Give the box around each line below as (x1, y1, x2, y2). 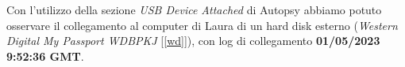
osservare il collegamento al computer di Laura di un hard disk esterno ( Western (6, 17, 398, 33)
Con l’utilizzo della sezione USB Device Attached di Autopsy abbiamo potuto (6, 2, 382, 17)
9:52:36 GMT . (6, 47, 84, 64)
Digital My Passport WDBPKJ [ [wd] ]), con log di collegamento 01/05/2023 (6, 32, 380, 49)
